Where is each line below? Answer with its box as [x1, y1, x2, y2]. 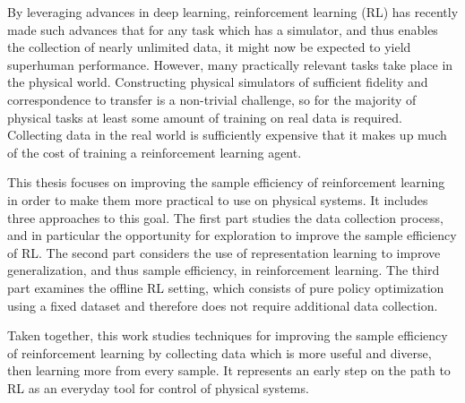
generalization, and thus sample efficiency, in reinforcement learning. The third [7, 261, 440, 279]
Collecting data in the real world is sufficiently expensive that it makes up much [7, 125, 447, 144]
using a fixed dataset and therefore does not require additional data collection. [7, 296, 438, 314]
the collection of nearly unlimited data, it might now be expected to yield [7, 38, 411, 56]
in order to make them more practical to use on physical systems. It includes [7, 190, 428, 209]
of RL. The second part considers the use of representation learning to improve [7, 243, 441, 262]
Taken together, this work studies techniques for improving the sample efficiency [7, 326, 448, 345]
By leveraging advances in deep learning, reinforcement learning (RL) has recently [7, 3, 459, 21]
